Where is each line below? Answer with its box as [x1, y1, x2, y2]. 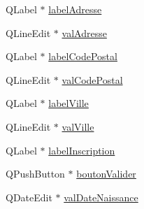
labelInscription [48, 143, 115, 157]
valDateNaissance [64, 189, 138, 204]
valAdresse [62, 25, 107, 40]
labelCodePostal [48, 49, 117, 64]
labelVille [48, 96, 89, 110]
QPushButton [6, 166, 65, 181]
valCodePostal [62, 72, 123, 87]
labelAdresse [48, 2, 102, 16]
